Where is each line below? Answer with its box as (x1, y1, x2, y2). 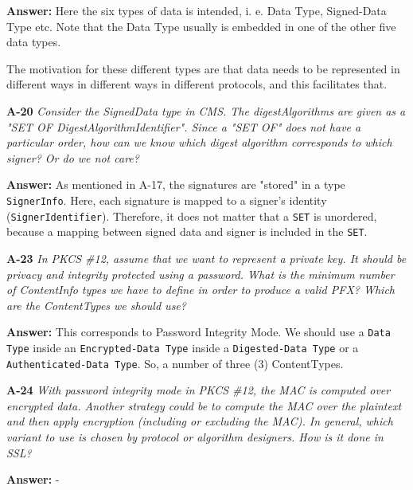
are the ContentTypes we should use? (6, 296, 186, 313)
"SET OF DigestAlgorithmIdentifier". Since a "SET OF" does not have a (6, 118, 361, 135)
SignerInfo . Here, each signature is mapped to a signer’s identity (6, 191, 327, 208)
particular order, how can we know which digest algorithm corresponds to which (6, 134, 392, 151)
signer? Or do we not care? (6, 149, 139, 166)
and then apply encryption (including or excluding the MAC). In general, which (6, 413, 393, 429)
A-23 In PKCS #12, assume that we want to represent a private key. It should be (6, 249, 407, 266)
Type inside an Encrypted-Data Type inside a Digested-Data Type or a (6, 339, 359, 355)
